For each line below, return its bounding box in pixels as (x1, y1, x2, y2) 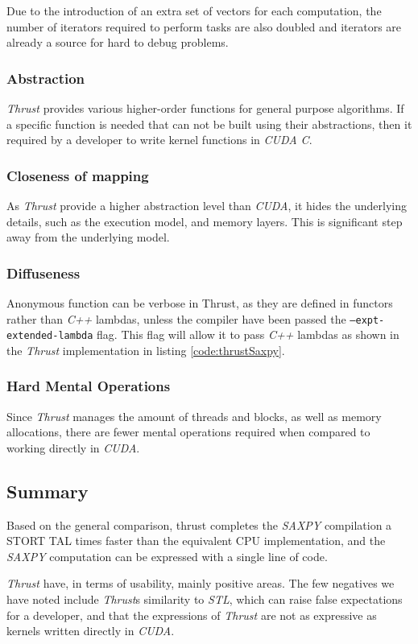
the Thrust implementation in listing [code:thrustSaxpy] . (6, 341, 285, 358)
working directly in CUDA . (6, 439, 140, 456)
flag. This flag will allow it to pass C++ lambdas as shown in (97, 326, 399, 343)
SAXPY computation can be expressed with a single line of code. (6, 547, 328, 564)
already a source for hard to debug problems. (6, 34, 229, 51)
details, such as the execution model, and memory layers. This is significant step (6, 213, 403, 229)
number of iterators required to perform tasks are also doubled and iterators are (6, 18, 402, 35)
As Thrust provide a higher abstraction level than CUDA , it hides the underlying (6, 197, 408, 213)
